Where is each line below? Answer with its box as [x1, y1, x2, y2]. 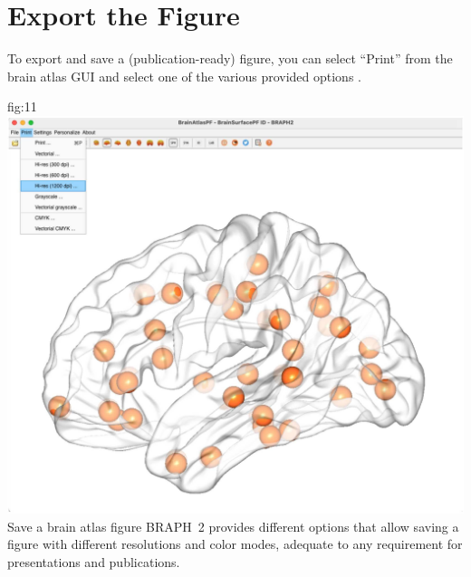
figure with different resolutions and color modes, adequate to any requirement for [7, 534, 463, 553]
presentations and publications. [7, 552, 180, 571]
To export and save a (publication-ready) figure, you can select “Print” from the [7, 49, 453, 68]
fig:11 [7, 97, 37, 116]
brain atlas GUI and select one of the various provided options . [7, 66, 361, 85]
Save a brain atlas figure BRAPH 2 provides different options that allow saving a [7, 516, 459, 535]
